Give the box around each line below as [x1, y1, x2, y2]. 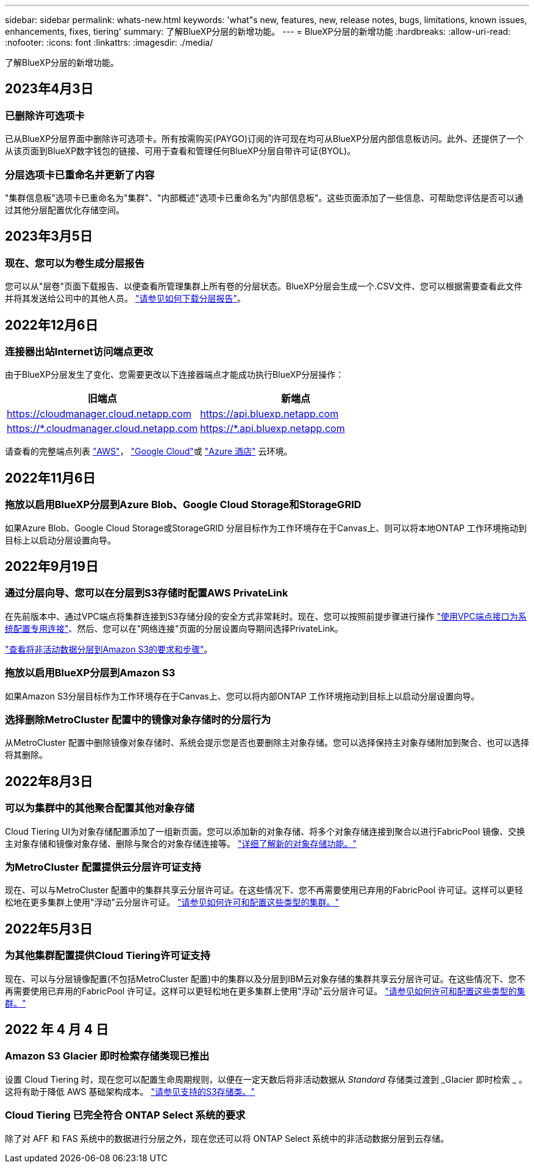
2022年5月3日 [5, 921, 93, 936]
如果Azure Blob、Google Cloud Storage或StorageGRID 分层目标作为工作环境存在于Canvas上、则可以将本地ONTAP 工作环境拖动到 [5, 522, 527, 533]
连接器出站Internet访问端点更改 [5, 345, 154, 358]
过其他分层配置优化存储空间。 [5, 204, 124, 215]
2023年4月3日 [5, 81, 93, 97]
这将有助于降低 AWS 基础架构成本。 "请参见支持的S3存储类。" [5, 1086, 255, 1097]
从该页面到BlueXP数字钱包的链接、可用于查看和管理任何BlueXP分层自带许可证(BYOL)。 [5, 146, 356, 157]
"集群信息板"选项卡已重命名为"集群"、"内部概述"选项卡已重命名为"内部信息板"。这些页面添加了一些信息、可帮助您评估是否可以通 [5, 192, 524, 203]
